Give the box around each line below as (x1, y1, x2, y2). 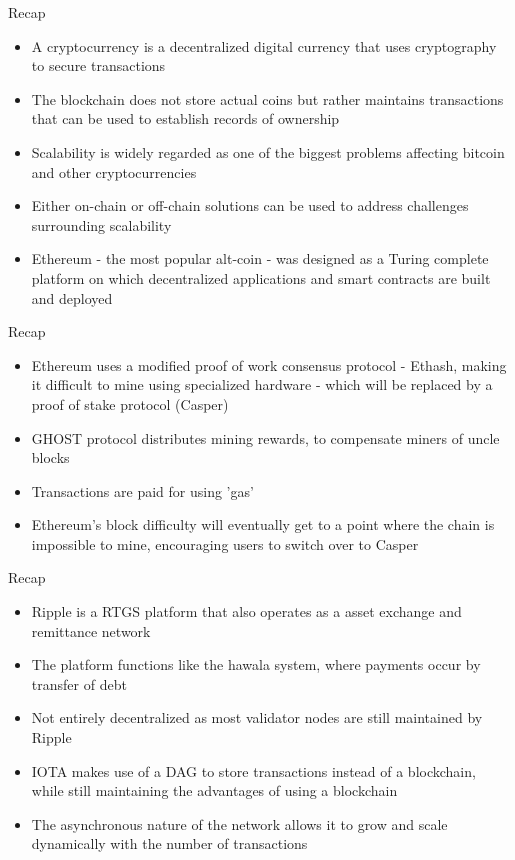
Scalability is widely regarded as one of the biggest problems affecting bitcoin (31, 141, 505, 162)
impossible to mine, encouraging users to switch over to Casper (31, 533, 419, 554)
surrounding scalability (31, 214, 172, 235)
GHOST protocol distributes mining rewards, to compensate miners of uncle (31, 427, 500, 448)
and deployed (31, 287, 113, 308)
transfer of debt (31, 673, 127, 694)
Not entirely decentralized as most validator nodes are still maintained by (31, 707, 483, 728)
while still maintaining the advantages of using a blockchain (31, 780, 398, 801)
